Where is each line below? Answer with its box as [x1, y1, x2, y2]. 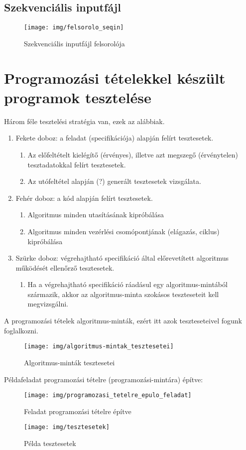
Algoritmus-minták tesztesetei [24, 357, 115, 367]
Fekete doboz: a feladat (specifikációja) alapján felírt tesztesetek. [15, 133, 214, 143]
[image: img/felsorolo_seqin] [24, 24, 124, 31]
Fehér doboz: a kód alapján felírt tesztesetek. [15, 192, 153, 203]
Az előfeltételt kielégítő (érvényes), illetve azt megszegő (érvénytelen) [27, 149, 239, 159]
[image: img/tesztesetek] [24, 424, 110, 431]
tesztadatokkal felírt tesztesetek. [27, 159, 126, 169]
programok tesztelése [4, 87, 151, 107]
